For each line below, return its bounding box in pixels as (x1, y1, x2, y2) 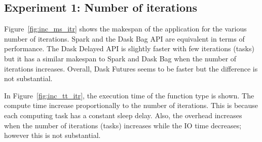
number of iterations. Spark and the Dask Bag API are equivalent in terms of (4, 33, 245, 44)
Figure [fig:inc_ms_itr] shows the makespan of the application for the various (4, 23, 247, 34)
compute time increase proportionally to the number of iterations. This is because (4, 100, 258, 111)
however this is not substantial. (4, 130, 101, 140)
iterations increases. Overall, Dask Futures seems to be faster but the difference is (4, 63, 258, 74)
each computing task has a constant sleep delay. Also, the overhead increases (4, 110, 242, 120)
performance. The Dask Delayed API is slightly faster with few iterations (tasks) (4, 43, 254, 54)
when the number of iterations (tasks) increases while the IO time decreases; (4, 120, 242, 130)
